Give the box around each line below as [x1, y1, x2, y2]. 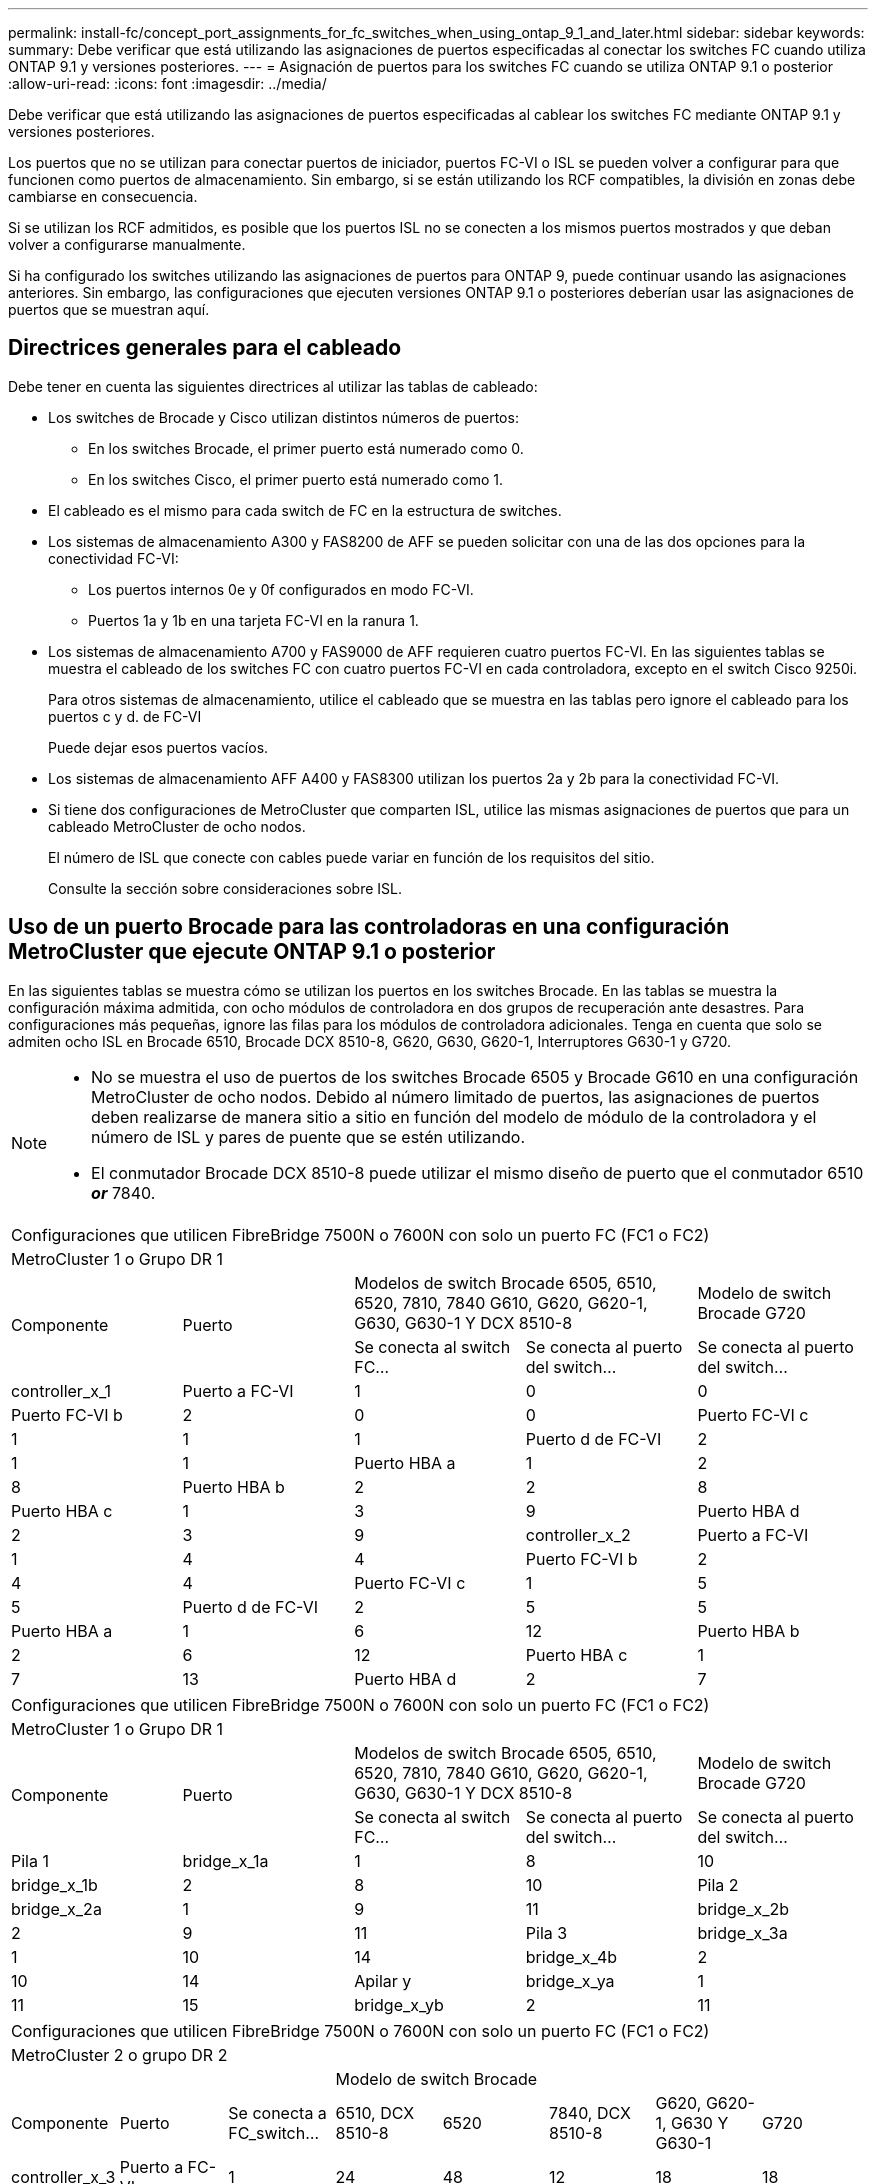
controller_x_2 [525, 1524, 631, 1545]
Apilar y [354, 1970, 412, 1991]
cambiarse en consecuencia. [8, 188, 198, 205]
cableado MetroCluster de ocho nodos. [48, 817, 306, 835]
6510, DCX [335, 2102, 415, 2123]
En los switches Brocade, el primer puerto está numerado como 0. [88, 439, 524, 457]
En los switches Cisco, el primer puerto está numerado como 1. [88, 470, 504, 488]
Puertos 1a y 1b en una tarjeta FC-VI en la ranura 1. [88, 611, 419, 629]
